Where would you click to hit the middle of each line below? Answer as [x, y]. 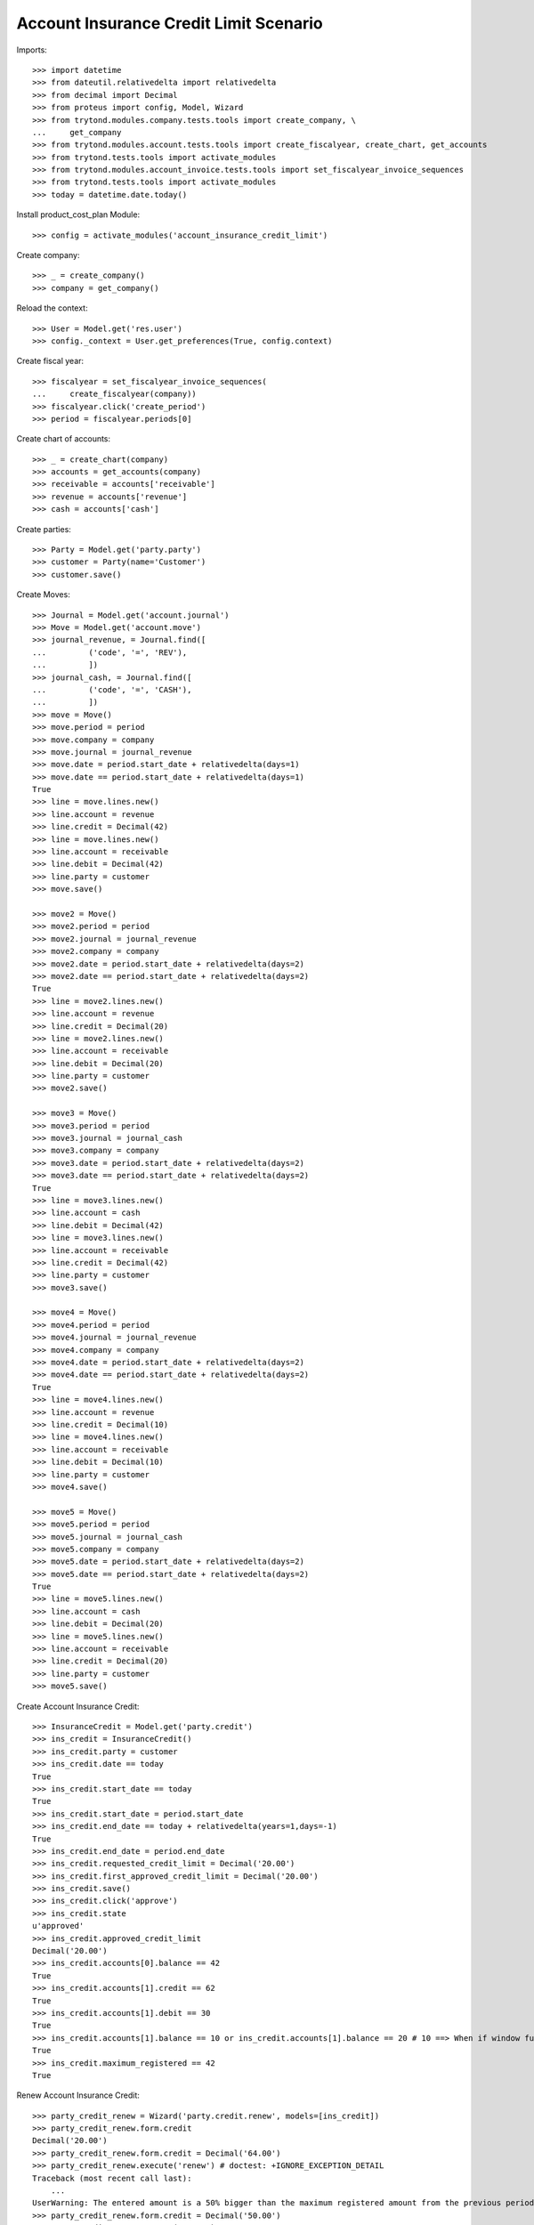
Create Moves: [43, 595]
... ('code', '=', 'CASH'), [112, 689]
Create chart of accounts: [64, 439]
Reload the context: [52, 308]
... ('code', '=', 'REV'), [110, 652]
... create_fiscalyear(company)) [115, 394]
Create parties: [44, 529]
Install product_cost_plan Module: [78, 214]
